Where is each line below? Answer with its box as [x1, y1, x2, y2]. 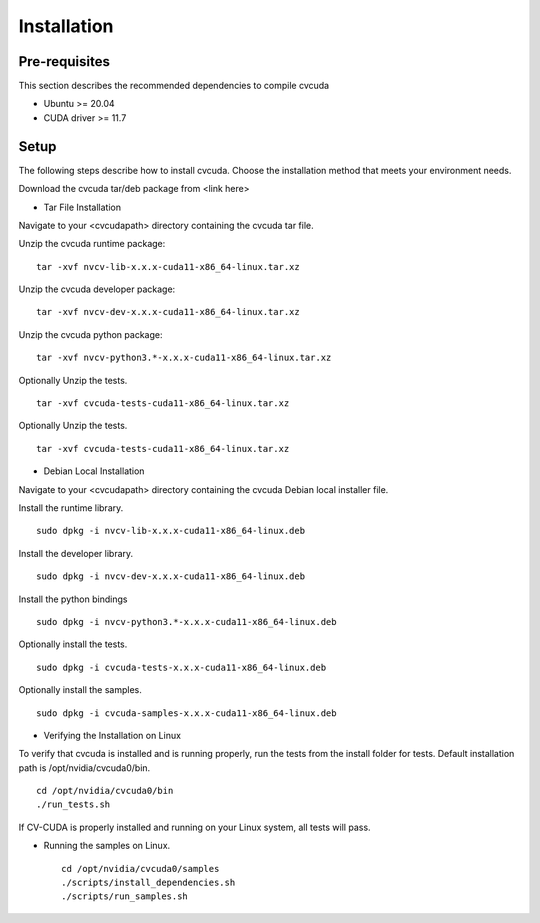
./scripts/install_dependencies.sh [61, 877, 236, 889]
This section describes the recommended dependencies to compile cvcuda [18, 80, 330, 92]
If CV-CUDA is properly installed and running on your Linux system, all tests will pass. [18, 821, 371, 833]
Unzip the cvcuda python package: [18, 328, 163, 340]
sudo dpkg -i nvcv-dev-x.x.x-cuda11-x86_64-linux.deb [36, 571, 305, 582]
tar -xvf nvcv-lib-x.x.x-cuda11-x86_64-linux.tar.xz [36, 261, 300, 272]
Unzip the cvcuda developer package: [18, 283, 176, 295]
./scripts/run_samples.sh [61, 891, 189, 902]
